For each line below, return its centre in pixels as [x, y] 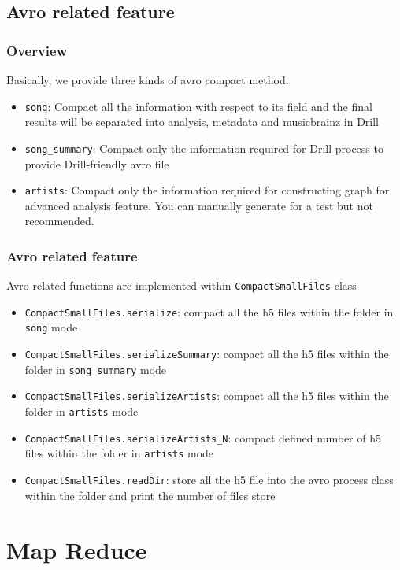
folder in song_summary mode [96, 369]
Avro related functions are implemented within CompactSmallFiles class [181, 285]
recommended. [59, 221]
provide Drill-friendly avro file [97, 163]
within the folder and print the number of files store [150, 495]
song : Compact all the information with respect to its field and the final [198, 106]
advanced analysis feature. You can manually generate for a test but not [199, 205]
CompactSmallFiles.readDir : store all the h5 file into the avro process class [209, 480]
